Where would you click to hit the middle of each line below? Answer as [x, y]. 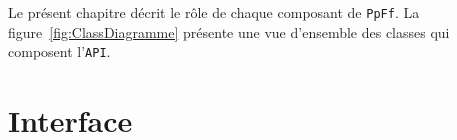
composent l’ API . [59, 51]
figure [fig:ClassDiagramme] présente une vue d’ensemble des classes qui [229, 31]
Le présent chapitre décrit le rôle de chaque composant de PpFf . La [214, 12]
